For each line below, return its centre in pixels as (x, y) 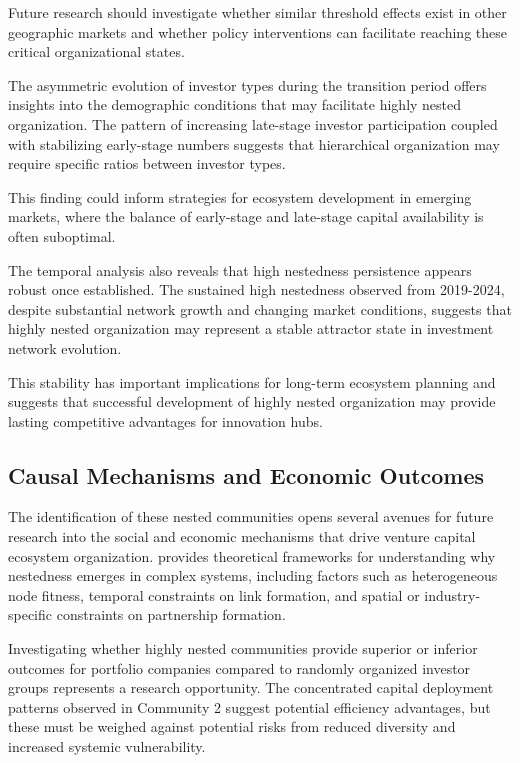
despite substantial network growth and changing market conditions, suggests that (260, 308)
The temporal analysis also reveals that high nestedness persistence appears (240, 269)
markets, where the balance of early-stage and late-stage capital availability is (246, 216)
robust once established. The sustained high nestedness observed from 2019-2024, (256, 289)
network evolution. (65, 347)
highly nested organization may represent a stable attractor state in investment (251, 328)
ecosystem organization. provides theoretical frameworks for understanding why (252, 555)
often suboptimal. (62, 235)
